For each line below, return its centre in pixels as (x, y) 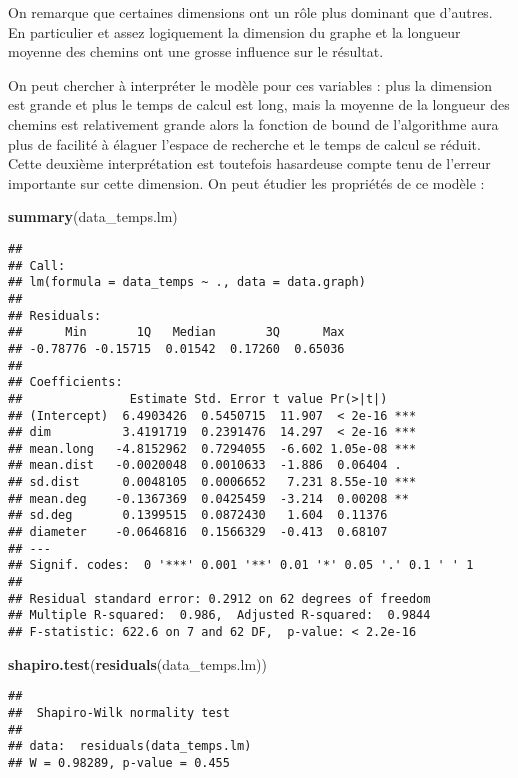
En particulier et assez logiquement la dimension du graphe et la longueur (234, 31)
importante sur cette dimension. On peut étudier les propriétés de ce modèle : (246, 182)
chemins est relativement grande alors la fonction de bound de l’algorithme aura (253, 123)
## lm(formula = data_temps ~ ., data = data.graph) (187, 282)
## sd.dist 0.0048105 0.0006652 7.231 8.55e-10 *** (212, 482)
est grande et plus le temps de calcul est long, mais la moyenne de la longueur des (259, 104)
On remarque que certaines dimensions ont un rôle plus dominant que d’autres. (250, 12)
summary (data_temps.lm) (93, 216)
